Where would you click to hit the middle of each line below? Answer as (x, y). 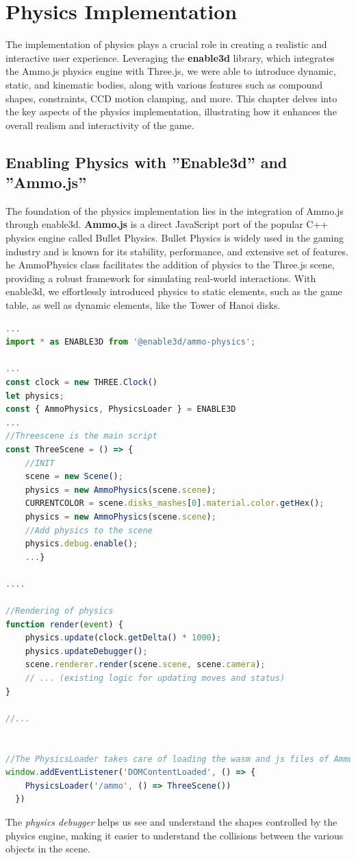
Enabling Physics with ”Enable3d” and (147, 162)
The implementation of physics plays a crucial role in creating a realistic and (166, 44)
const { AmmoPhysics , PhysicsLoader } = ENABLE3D (121, 409)
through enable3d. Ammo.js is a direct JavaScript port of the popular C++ (167, 224)
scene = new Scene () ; (74, 477)
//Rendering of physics (60, 611)
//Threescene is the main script (81, 436)
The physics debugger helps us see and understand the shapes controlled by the (171, 822)
